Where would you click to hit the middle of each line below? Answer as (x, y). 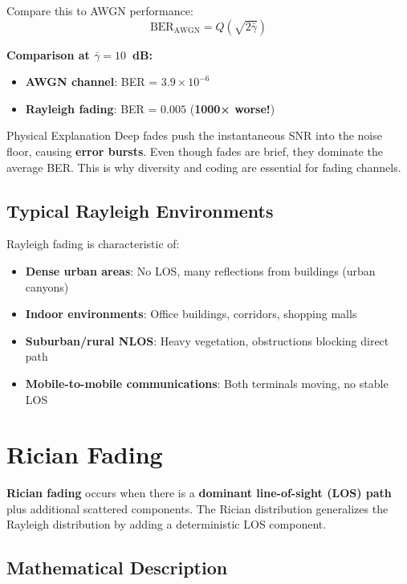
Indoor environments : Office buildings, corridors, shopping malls (191, 314)
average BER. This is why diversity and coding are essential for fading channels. (204, 167)
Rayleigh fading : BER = (91, 108)
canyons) (47, 286)
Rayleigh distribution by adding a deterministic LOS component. (167, 524)
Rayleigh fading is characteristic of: (93, 244)
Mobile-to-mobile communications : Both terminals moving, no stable (207, 383)
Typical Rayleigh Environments (140, 210)
